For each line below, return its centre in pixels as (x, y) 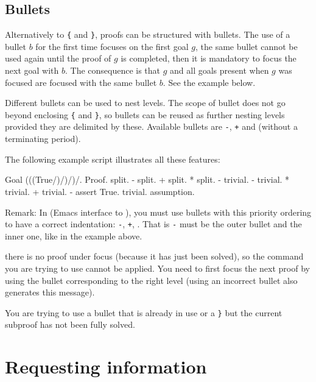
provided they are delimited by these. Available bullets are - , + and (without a (151, 126)
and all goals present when (219, 70)
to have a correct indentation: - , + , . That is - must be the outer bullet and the (153, 224)
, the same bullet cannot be (246, 46)
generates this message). (50, 292)
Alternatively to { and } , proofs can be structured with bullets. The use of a (148, 34)
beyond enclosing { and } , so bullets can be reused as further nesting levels (145, 114)
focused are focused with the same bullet (81, 82)
